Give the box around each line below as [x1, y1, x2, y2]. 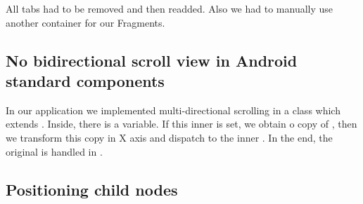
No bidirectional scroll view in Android [6, 49, 298, 71]
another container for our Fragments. [6, 15, 165, 29]
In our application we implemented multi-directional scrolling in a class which [6, 102, 340, 117]
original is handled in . [6, 144, 103, 158]
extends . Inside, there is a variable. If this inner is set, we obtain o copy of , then [6, 116, 357, 131]
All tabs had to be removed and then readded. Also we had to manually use [6, 1, 333, 15]
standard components [6, 69, 165, 91]
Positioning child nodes [6, 178, 178, 200]
